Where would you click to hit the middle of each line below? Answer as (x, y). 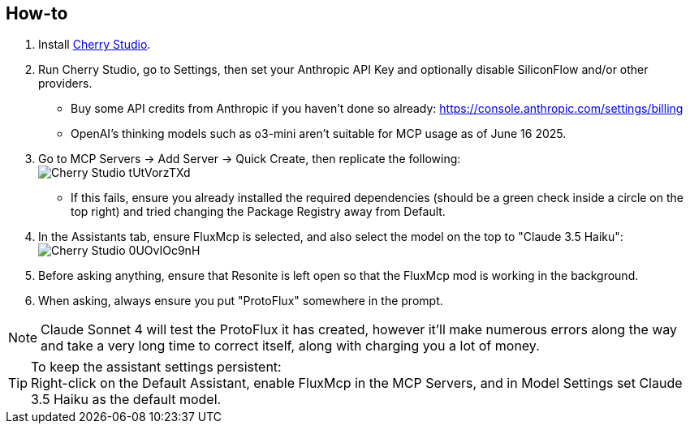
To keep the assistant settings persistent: (156, 367)
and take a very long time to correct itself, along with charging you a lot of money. (290, 346)
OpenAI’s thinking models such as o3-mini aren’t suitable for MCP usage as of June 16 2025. (319, 134)
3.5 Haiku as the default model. (126, 400)
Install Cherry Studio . (95, 45)
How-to (37, 13)
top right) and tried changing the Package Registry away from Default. (258, 212)
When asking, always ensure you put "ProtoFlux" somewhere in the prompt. (241, 301)
